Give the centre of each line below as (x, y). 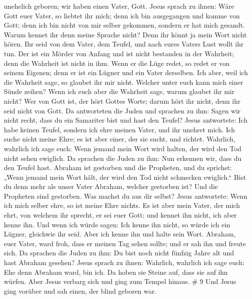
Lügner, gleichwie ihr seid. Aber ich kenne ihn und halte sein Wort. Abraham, (120, 234)
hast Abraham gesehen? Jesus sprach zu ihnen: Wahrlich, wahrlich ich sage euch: (124, 262)
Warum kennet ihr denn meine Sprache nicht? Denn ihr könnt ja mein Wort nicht (126, 34)
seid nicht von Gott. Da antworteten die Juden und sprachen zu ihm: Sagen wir (122, 110)
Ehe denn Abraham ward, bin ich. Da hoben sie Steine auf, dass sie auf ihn (116, 272)
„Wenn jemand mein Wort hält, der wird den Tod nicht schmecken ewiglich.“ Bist (125, 177)
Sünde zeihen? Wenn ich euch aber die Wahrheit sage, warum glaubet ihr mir (119, 91)
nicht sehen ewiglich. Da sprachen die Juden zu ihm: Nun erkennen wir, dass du (123, 158)
